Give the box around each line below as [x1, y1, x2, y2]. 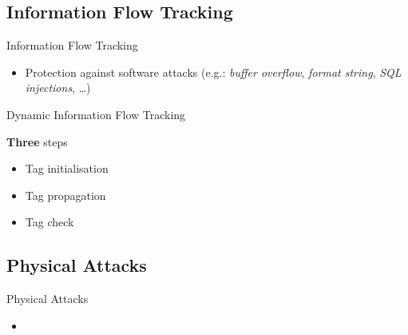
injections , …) [25, 79, 91, 96]
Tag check [25, 213, 74, 230]
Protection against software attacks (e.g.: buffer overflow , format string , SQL [25, 63, 402, 80]
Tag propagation [25, 186, 106, 203]
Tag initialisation [25, 160, 109, 177]
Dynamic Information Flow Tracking [6, 106, 186, 122]
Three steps [6, 133, 68, 150]
